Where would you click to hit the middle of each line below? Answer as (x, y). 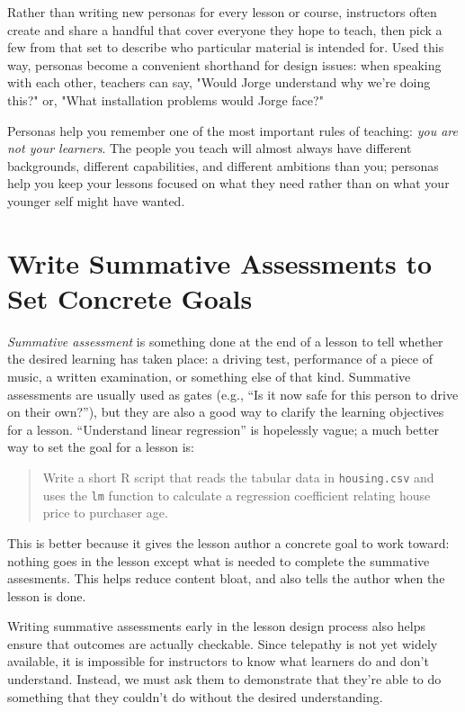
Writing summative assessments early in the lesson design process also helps (216, 626)
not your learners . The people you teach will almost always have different (210, 148)
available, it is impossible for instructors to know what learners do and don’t (218, 661)
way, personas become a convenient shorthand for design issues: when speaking (224, 64)
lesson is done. (47, 595)
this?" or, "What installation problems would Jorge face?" (165, 99)
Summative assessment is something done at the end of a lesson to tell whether (225, 341)
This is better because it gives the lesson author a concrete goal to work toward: (228, 542)
